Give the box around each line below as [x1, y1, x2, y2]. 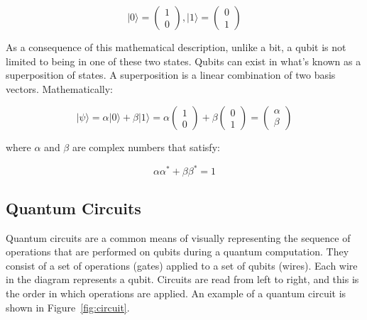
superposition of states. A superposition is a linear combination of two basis [6, 67, 336, 82]
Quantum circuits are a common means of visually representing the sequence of [6, 230, 351, 245]
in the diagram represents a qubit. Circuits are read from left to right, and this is [6, 272, 359, 287]
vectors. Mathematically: [6, 81, 114, 96]
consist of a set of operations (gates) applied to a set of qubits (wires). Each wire [6, 258, 358, 272]
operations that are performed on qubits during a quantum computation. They [6, 244, 349, 259]
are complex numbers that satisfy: [72, 140, 220, 155]
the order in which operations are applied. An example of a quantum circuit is [6, 286, 346, 301]
